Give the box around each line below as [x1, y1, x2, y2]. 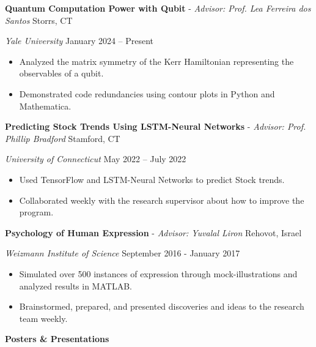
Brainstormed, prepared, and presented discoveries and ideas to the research [19, 300, 304, 313]
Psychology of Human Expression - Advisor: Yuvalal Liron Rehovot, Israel [5, 226, 302, 239]
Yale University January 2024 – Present [5, 34, 154, 47]
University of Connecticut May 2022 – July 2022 [5, 152, 186, 165]
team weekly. [19, 312, 68, 324]
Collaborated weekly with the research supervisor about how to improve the [19, 193, 304, 206]
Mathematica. [19, 99, 72, 112]
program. [19, 206, 54, 218]
